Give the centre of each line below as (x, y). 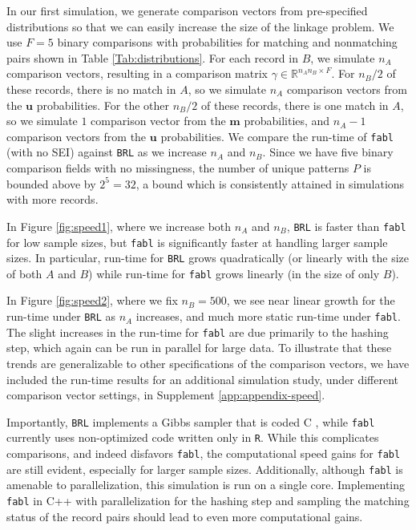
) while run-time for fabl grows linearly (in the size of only (234, 273)
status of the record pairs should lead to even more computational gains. (185, 516)
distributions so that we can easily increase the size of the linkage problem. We (200, 26)
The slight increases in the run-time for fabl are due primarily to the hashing (198, 332)
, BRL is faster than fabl (346, 226)
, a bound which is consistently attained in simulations (270, 183)
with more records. (53, 199)
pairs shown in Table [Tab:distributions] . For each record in (152, 57)
